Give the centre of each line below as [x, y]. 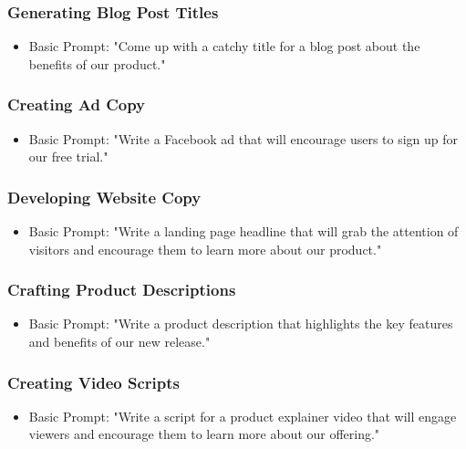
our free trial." [68, 157]
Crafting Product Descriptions [122, 290]
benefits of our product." [97, 63]
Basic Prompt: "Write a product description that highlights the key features [241, 324]
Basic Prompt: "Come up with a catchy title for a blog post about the [224, 46]
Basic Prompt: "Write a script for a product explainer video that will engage [243, 416]
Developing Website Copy [104, 197]
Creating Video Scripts [93, 382]
